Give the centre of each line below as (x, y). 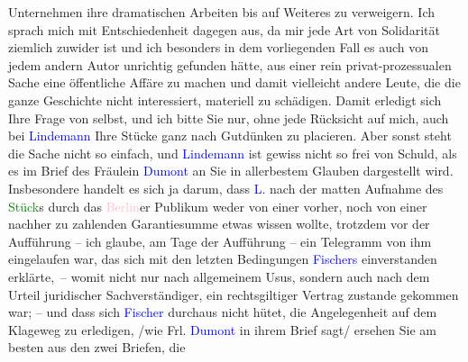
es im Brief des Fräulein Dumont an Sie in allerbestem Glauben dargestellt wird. (231, 171)
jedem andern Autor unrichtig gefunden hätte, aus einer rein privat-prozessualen (230, 64)
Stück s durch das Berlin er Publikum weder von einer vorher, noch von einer (218, 206)
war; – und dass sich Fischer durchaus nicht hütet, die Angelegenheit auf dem (223, 312)
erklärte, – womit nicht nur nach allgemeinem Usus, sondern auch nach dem (219, 276)
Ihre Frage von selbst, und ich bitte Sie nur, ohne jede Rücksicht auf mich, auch (229, 118)
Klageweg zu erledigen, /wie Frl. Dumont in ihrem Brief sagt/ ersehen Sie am (222, 329)
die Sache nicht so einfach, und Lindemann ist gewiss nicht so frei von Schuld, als (233, 153)
